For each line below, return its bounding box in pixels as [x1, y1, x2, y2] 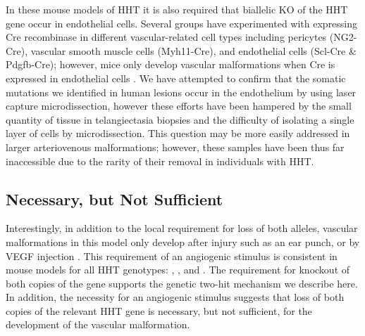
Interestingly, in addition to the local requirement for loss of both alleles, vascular [6, 221, 358, 235]
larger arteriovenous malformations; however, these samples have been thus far [6, 139, 345, 154]
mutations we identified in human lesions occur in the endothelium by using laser [6, 84, 357, 99]
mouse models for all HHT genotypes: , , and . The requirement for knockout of [6, 262, 350, 277]
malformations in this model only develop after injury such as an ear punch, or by [6, 234, 360, 249]
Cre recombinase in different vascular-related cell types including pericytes [6, 30, 327, 44]
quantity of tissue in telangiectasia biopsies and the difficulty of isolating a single [6, 112, 354, 127]
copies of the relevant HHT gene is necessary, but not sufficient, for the [6, 303, 312, 318]
